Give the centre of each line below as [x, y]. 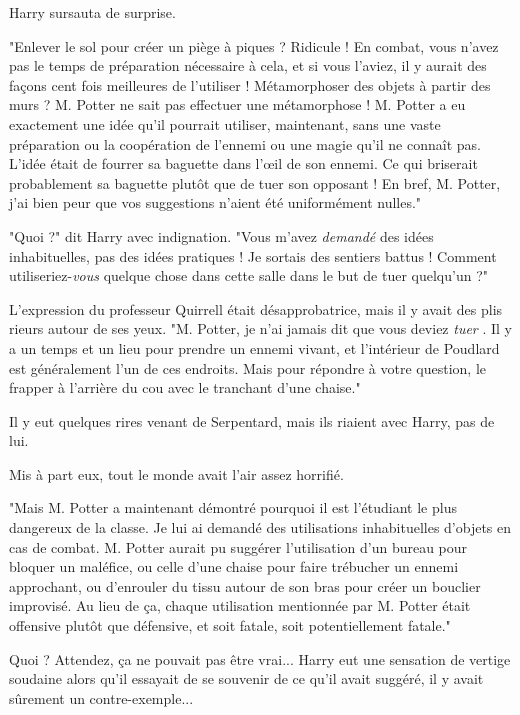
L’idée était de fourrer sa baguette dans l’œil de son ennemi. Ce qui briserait [243, 163]
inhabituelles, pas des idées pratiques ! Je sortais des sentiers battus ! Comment [253, 255]
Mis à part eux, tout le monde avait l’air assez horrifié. [176, 473]
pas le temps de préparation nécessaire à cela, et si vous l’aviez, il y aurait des [248, 65]
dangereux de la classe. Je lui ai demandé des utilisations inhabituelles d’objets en [260, 527]
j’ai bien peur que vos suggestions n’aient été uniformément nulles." [215, 202]
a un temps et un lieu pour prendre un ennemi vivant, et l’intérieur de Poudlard [254, 347]
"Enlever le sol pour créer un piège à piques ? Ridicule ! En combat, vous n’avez [254, 45]
